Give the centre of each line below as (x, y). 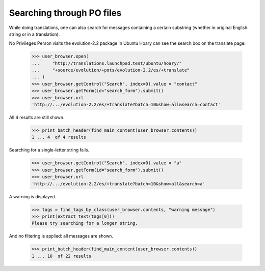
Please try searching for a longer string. (85, 223)
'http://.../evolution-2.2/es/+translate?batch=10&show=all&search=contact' (126, 105)
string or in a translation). (34, 34)
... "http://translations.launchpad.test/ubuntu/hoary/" (107, 63)
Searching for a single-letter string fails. (49, 150)
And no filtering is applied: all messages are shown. (61, 236)
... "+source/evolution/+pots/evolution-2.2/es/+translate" (111, 70)
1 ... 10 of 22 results (62, 256)
